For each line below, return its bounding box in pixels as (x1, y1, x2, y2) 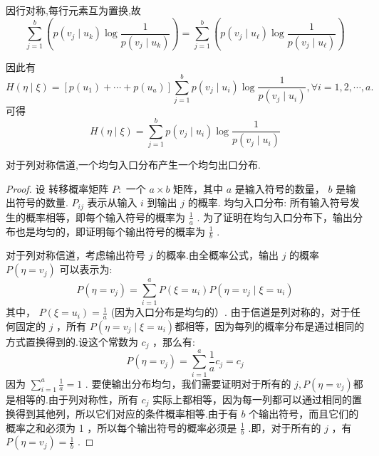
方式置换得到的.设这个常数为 (6, 334, 138, 349)
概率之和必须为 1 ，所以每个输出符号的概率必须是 (6, 420, 237, 435)
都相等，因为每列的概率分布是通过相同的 (175, 319, 365, 334)
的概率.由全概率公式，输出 (156, 248, 279, 263)
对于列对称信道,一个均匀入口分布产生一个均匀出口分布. (6, 157, 261, 172)
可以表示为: (59, 262, 113, 277)
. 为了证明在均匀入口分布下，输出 (197, 209, 353, 224)
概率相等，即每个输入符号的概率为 (25, 209, 185, 224)
